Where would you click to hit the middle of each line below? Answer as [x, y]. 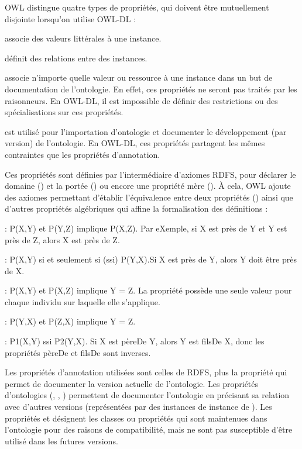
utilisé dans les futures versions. [61, 441]
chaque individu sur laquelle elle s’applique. [83, 301]
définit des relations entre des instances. [76, 58]
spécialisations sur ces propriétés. [64, 112]
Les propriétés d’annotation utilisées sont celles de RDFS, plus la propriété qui [146, 372]
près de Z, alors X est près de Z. [62, 239]
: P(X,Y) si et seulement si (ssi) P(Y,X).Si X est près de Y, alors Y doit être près [151, 259]
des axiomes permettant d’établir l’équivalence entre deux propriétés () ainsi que [149, 197]
